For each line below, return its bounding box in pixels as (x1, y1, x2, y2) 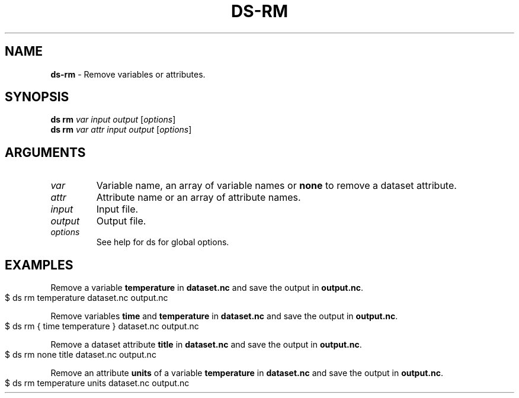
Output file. (96, 215, 146, 227)
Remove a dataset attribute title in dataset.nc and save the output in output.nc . (50, 339, 362, 350)
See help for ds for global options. (96, 237, 229, 248)
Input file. (96, 203, 139, 216)
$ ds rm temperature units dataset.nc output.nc (5, 378, 190, 389)
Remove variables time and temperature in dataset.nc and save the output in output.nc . (50, 311, 398, 322)
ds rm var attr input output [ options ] (50, 124, 192, 135)
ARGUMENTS (5, 145, 86, 160)
